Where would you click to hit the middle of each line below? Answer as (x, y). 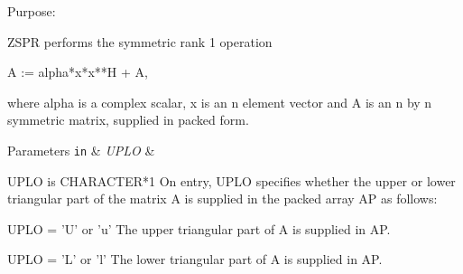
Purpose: (32, 11)
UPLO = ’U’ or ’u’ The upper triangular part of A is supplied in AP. (199, 228)
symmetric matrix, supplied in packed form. (128, 120)
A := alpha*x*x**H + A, (78, 72)
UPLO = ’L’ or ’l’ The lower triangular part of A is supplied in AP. (195, 259)
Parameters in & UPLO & (81, 150)
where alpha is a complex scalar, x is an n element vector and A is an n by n (220, 102)
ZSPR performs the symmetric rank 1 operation (140, 41)
